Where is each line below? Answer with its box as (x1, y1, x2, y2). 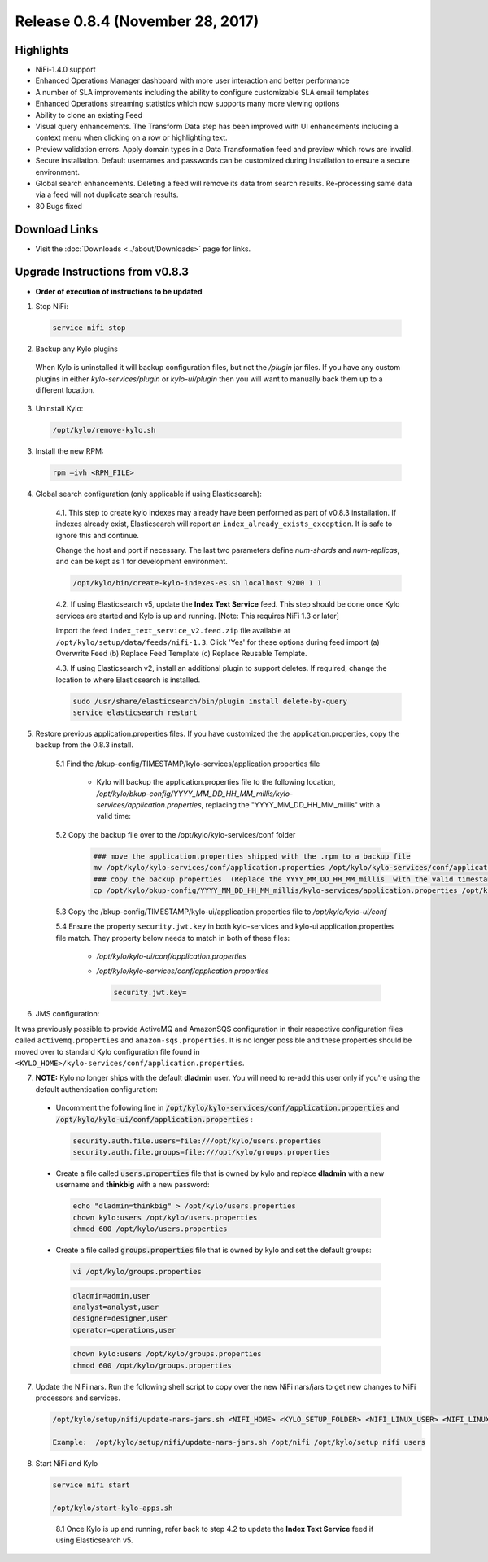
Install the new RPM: (35, 446, 104, 456)
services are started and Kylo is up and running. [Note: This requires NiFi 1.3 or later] (55, 611, 339, 620)
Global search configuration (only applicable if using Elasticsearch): (35, 489, 262, 499)
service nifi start (52, 1480, 130, 1490)
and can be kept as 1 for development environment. (55, 557, 228, 567)
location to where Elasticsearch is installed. (55, 675, 201, 685)
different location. (35, 385, 95, 395)
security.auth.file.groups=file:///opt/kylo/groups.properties (72, 1147, 331, 1156)
